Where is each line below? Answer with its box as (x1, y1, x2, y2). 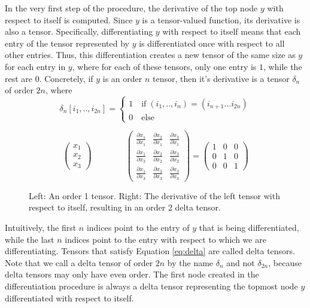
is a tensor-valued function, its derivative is (142, 13, 300, 26)
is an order (102, 72, 142, 84)
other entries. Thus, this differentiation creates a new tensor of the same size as (5, 48, 296, 61)
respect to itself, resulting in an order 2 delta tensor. (29, 201, 221, 214)
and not (226, 256, 255, 269)
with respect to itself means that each (162, 25, 301, 38)
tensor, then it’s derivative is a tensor (153, 72, 290, 84)
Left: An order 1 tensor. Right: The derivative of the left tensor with (29, 189, 280, 202)
